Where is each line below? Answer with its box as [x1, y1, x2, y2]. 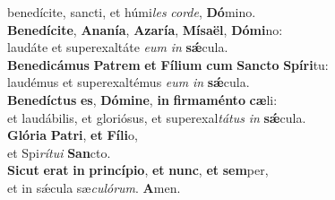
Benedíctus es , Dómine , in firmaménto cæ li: [7, 90, 278, 109]
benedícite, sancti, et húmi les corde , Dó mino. [7, 3, 256, 21]
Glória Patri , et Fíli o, [7, 126, 138, 144]
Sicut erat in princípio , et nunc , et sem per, [7, 161, 269, 179]
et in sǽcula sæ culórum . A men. [7, 178, 181, 196]
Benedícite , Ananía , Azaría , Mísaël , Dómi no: [7, 20, 283, 39]
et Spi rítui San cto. [7, 143, 111, 161]
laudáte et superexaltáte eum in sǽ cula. [7, 38, 228, 57]
